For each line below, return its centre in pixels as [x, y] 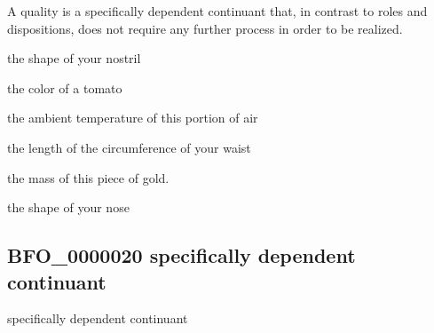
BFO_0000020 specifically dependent [181, 255]
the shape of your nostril [74, 58]
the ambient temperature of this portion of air [133, 118]
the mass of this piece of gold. [88, 177]
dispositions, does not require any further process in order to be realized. [205, 28]
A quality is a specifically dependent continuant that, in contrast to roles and [217, 11]
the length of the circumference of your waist [129, 147]
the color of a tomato [65, 87]
